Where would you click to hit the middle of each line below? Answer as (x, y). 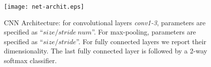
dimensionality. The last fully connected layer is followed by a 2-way (106, 51)
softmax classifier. (30, 60)
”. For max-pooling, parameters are (144, 32)
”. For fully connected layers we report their (141, 41)
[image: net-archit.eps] (44, 7)
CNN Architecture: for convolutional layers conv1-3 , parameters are (105, 22)
